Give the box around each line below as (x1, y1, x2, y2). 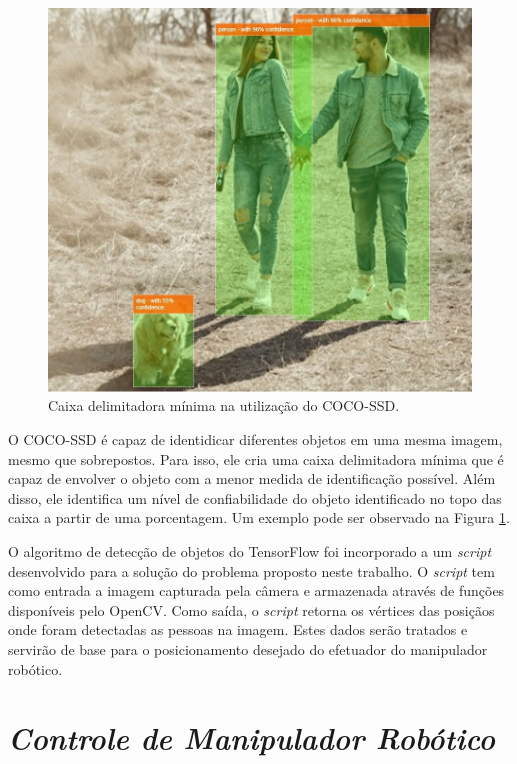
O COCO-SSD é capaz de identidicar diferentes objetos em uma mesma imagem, (8, 429, 503, 450)
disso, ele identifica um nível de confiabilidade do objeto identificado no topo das (8, 487, 502, 508)
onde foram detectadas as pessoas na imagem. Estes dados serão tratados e (8, 619, 468, 640)
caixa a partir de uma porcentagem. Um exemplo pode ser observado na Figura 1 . (8, 507, 510, 528)
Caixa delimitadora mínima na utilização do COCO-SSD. (48, 395, 400, 416)
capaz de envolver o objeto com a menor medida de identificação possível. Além (8, 468, 496, 489)
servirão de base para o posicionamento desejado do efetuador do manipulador (8, 639, 488, 660)
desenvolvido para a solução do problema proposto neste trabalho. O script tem (8, 560, 495, 581)
